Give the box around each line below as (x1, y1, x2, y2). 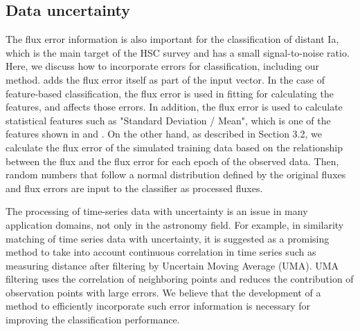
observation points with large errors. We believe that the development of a (6, 285, 321, 299)
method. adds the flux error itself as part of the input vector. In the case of (6, 72, 325, 86)
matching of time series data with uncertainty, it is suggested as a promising (6, 231, 330, 245)
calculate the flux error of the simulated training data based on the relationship (6, 140, 343, 154)
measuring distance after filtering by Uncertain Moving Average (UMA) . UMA (6, 258, 339, 272)
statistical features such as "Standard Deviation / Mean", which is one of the (6, 113, 331, 127)
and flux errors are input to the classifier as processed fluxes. (6, 180, 263, 195)
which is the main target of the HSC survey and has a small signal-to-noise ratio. (6, 45, 350, 59)
